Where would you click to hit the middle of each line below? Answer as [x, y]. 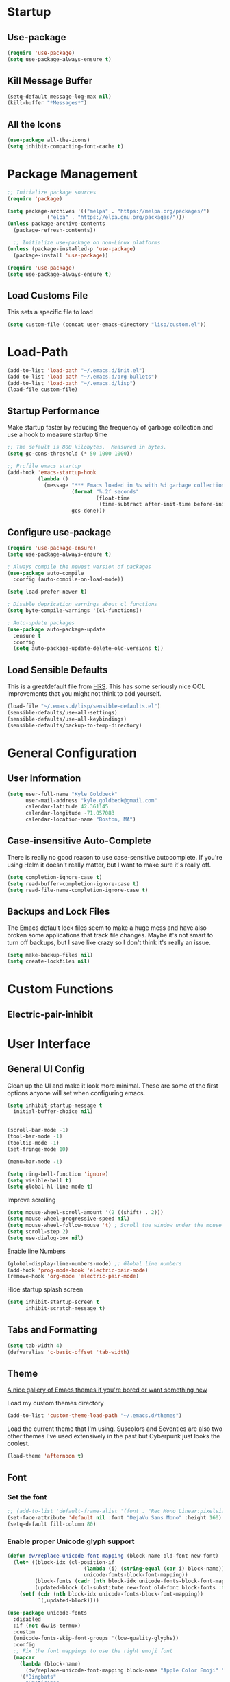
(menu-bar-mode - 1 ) [35, 1161]
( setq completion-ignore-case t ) [55, 877]
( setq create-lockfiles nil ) [49, 961]
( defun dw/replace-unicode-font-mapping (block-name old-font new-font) [113, 1556]
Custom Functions [61, 989]
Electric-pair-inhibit [50, 1014]
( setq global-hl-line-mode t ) [50, 1187]
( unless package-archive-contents [56, 224]
